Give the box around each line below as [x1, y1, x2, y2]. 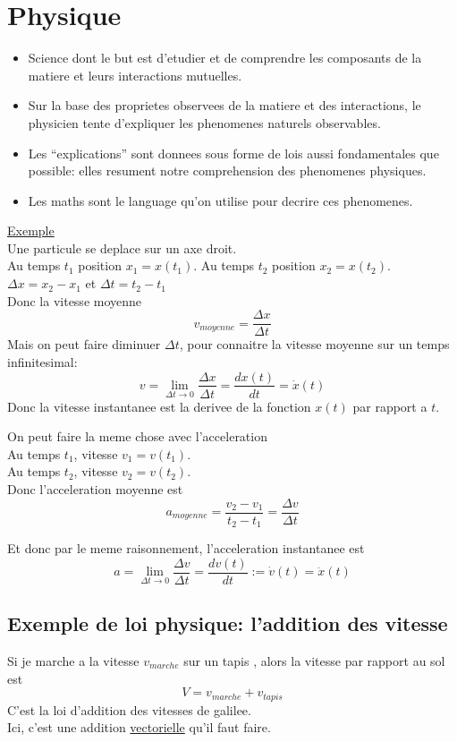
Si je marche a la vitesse [7, 651, 140, 670]
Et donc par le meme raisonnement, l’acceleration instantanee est [7, 539, 365, 558]
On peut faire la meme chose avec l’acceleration [7, 427, 267, 446]
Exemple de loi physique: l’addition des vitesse [7, 610, 448, 637]
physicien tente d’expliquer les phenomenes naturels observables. [28, 113, 381, 132]
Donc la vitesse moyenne [7, 291, 142, 310]
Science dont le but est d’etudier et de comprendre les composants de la [28, 48, 422, 67]
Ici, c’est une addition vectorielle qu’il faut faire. [7, 718, 271, 737]
